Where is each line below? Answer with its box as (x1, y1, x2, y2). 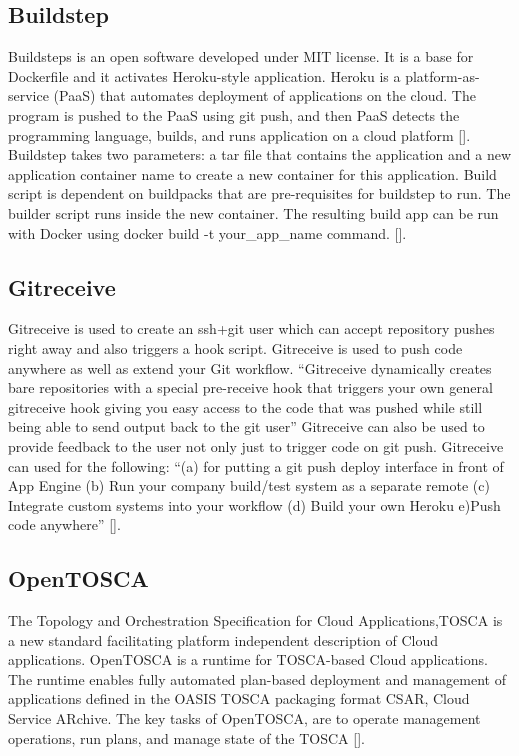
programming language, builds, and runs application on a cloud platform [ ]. (8, 124, 471, 145)
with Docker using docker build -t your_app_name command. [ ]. (8, 222, 407, 243)
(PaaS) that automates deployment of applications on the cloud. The (53, 85, 476, 106)
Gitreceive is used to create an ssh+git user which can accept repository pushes (8, 318, 495, 339)
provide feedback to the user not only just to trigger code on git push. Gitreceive (8, 435, 504, 456)
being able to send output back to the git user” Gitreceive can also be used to (8, 416, 485, 437)
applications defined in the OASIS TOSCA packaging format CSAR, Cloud (8, 688, 470, 709)
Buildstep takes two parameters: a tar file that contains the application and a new (8, 144, 512, 165)
